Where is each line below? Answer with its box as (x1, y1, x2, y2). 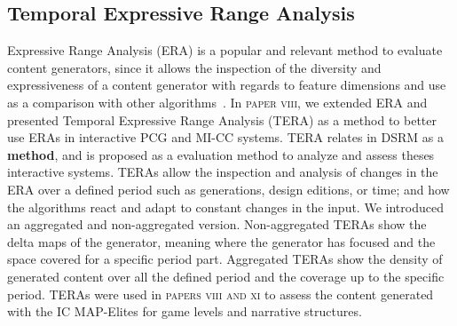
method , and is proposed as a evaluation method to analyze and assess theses (7, 145, 435, 163)
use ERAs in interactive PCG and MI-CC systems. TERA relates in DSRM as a (7, 128, 445, 147)
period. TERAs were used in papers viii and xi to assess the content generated (7, 284, 434, 303)
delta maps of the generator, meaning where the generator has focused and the (7, 232, 436, 250)
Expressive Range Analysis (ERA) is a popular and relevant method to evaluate (7, 41, 443, 60)
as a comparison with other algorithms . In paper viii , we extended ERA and (7, 92, 428, 111)
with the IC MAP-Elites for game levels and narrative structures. (7, 302, 362, 321)
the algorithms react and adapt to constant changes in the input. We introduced (7, 197, 444, 216)
